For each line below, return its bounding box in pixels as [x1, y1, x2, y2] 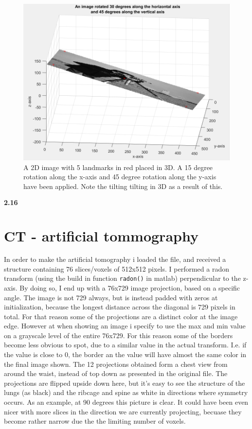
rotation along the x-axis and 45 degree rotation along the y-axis [23, 172, 216, 182]
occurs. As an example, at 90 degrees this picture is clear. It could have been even [4, 397, 249, 407]
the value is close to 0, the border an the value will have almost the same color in [4, 349, 247, 360]
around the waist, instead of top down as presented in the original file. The [4, 368, 228, 378]
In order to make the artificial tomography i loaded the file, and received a [4, 254, 226, 264]
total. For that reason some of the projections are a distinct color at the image [4, 311, 238, 321]
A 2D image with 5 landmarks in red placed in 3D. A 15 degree [23, 162, 213, 172]
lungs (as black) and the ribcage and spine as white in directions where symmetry [4, 387, 248, 397]
